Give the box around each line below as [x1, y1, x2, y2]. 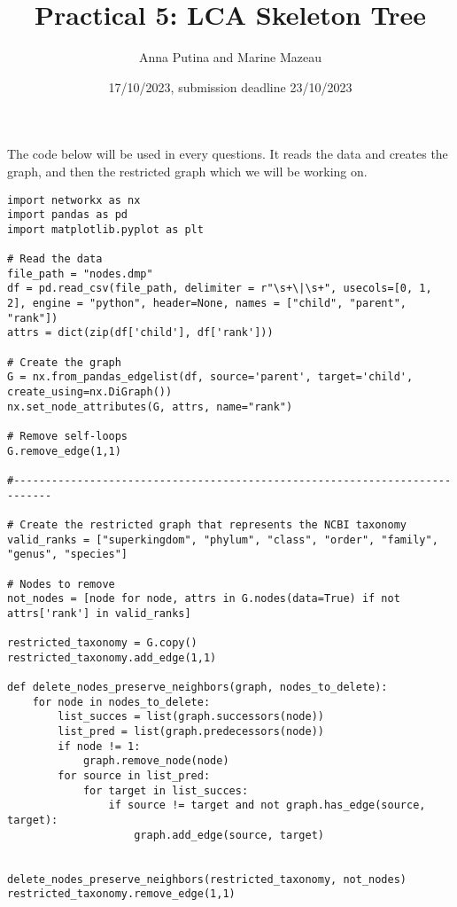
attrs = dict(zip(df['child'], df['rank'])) [7, 326, 274, 340]
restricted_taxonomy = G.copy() [7, 637, 198, 650]
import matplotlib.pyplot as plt [7, 223, 204, 236]
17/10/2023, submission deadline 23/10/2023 [108, 77, 352, 96]
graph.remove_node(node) [82, 755, 229, 768]
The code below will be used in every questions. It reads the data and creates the [7, 145, 448, 163]
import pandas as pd [7, 208, 128, 222]
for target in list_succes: [82, 784, 249, 797]
